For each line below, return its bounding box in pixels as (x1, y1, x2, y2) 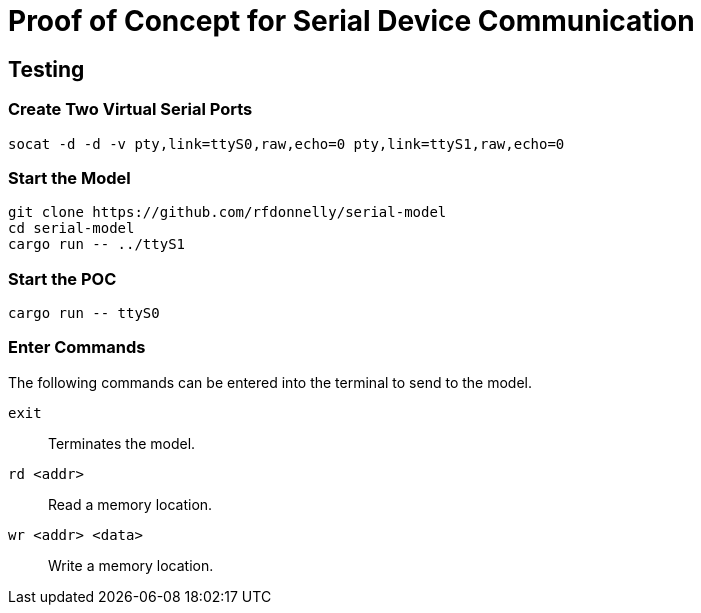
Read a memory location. (48, 495, 213, 513)
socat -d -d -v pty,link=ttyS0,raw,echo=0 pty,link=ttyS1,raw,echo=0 (8, 135, 565, 152)
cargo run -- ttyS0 (8, 305, 160, 322)
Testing (8, 56, 85, 82)
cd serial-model (8, 220, 135, 237)
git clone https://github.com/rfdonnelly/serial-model (8, 204, 447, 221)
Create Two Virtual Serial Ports (8, 99, 253, 120)
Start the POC (8, 268, 117, 289)
